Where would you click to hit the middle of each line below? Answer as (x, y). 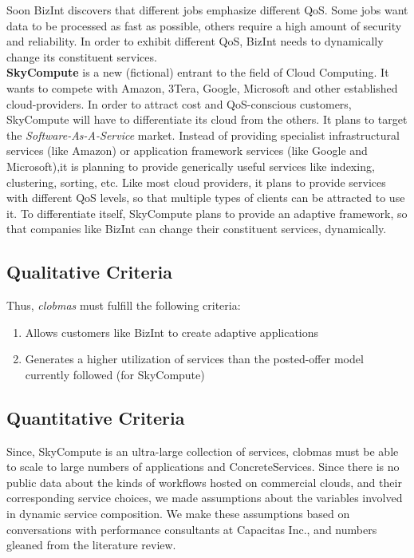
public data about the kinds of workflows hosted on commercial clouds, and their (204, 482)
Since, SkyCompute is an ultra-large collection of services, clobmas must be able (203, 451)
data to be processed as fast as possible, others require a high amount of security (204, 25)
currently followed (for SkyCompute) (115, 374)
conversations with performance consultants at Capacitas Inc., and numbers (192, 529)
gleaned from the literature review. (91, 545)
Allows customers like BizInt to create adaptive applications (172, 332)
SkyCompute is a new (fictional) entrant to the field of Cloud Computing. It (198, 72)
